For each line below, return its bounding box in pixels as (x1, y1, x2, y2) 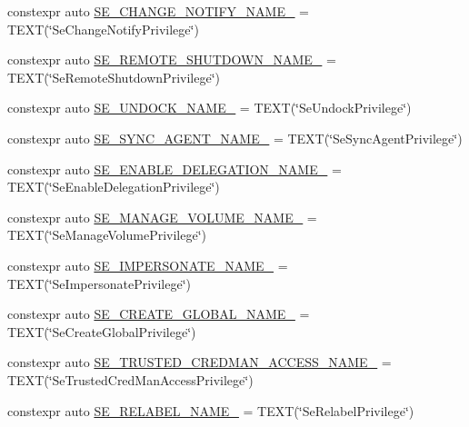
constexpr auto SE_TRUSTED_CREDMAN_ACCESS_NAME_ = (7, 353, 392, 372)
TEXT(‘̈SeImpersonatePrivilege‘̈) (7, 273, 192, 293)
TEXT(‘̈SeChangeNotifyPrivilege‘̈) (7, 19, 199, 38)
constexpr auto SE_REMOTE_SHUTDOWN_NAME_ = (7, 50, 336, 69)
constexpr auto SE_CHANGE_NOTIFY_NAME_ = (7, 2, 309, 20)
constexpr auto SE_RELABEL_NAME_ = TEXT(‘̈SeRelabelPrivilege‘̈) (7, 401, 414, 420)
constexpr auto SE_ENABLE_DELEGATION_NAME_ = (7, 159, 342, 178)
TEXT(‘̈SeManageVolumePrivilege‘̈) (7, 225, 207, 244)
